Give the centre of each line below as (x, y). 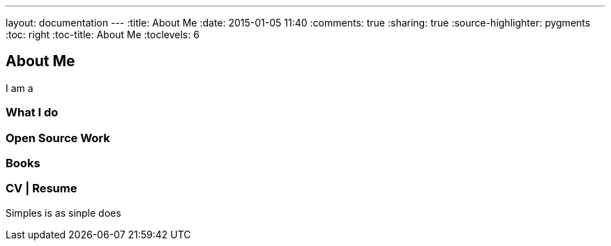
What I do (32, 113)
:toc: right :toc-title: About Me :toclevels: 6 (103, 34)
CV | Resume (42, 189)
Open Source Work (58, 138)
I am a (20, 88)
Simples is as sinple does (63, 213)
